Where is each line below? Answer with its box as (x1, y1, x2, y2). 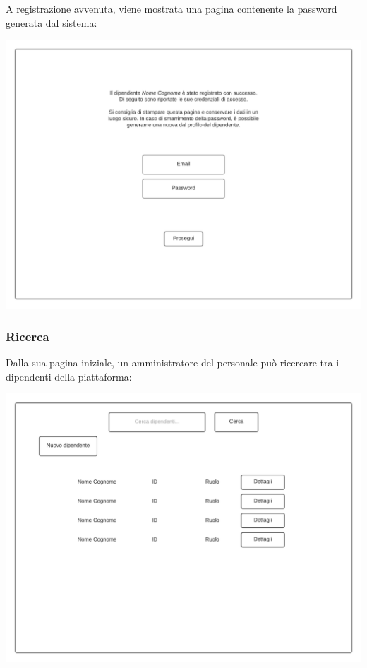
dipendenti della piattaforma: (6, 369, 132, 383)
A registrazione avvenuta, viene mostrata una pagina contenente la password (6, 1, 337, 16)
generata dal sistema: (6, 15, 97, 30)
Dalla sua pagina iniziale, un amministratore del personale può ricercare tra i (6, 354, 339, 369)
